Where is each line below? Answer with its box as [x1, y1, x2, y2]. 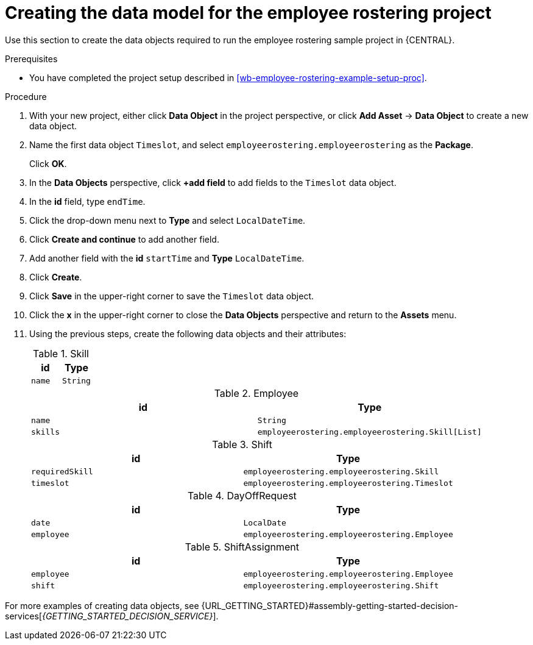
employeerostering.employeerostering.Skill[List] [257, 427, 482, 437]
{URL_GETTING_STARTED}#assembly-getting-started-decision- [201, 600, 459, 611]
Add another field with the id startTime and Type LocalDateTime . [29, 252, 305, 263]
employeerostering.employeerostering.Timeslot [243, 478, 453, 488]
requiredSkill [31, 466, 93, 476]
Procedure [5, 91, 47, 102]
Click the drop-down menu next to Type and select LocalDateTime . [29, 215, 306, 226]
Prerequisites [5, 53, 58, 64]
